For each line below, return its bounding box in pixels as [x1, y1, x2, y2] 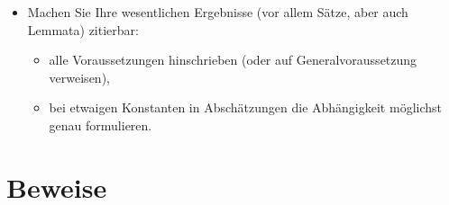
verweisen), [49, 67, 110, 86]
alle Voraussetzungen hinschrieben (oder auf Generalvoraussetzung [49, 50, 417, 69]
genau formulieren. [49, 115, 152, 134]
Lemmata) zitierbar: [27, 20, 139, 39]
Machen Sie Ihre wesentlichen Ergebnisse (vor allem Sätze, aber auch [27, 3, 408, 21]
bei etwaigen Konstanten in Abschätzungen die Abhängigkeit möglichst [49, 98, 442, 117]
